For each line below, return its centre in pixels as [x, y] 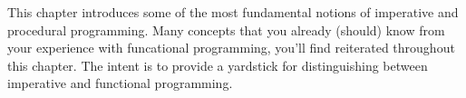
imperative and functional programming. [120, 83]
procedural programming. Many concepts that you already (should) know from [226, 29]
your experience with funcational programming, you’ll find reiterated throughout [231, 48]
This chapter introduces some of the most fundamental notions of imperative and [233, 12]
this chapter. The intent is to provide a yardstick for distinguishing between [218, 65]
